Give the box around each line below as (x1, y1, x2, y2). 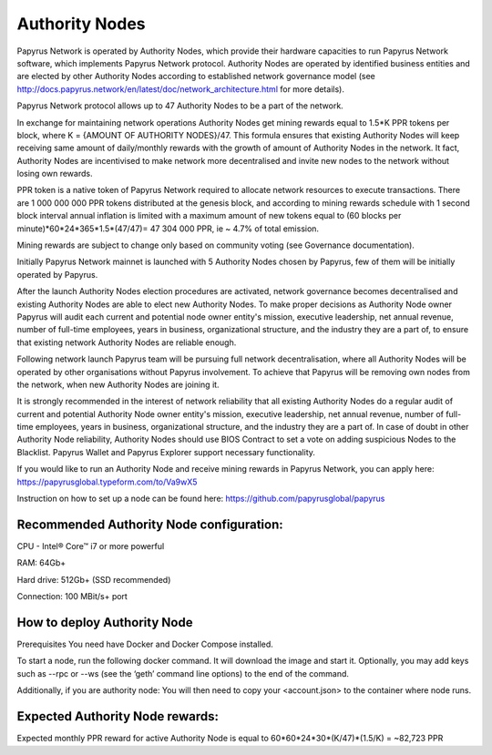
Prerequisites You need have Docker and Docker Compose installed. (16, 638, 273, 650)
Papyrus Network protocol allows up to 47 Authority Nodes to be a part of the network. (16, 100, 343, 111)
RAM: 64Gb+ (16, 557, 67, 568)
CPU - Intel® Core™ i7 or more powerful (16, 540, 165, 551)
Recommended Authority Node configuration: (16, 516, 283, 532)
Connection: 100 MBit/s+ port (16, 591, 128, 602)
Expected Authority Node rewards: (16, 709, 219, 724)
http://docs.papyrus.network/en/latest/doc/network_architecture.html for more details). (16, 83, 345, 95)
